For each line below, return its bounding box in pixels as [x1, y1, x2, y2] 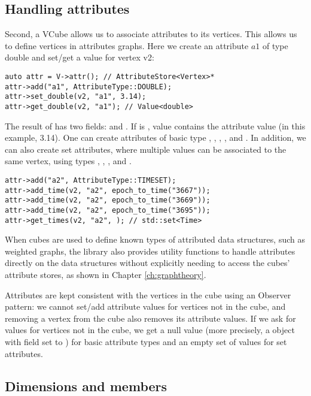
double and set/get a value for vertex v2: [5, 51, 154, 64]
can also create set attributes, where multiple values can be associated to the [5, 143, 286, 155]
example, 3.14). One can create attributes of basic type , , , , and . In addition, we [5, 131, 306, 144]
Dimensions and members [5, 376, 167, 395]
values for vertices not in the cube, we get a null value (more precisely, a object [5, 324, 295, 336]
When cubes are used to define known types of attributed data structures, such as [5, 233, 305, 246]
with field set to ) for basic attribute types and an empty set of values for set [5, 335, 287, 348]
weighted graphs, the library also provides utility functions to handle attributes [5, 244, 295, 257]
